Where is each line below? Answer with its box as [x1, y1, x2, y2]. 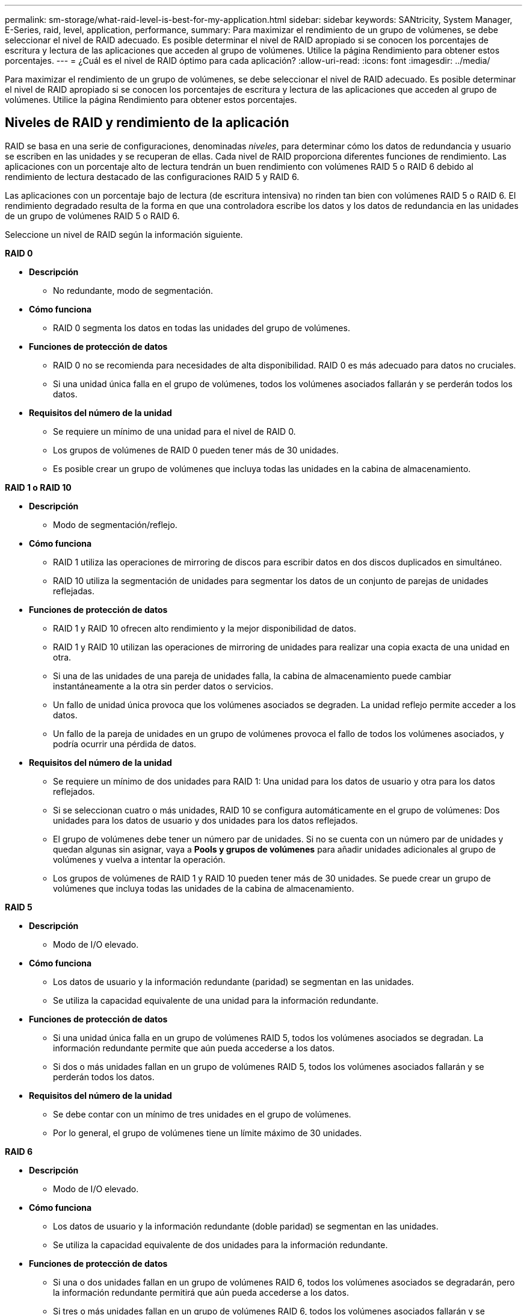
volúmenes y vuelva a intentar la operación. [53, 854, 226, 865]
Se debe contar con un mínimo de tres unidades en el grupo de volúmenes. [53, 1108, 351, 1119]
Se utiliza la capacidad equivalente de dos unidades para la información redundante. [53, 1239, 388, 1250]
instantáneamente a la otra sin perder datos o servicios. [53, 680, 274, 691]
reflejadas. [53, 585, 95, 596]
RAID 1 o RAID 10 [5, 482, 72, 493]
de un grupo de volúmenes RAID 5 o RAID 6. [5, 210, 180, 221]
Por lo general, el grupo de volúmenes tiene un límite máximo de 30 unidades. [53, 1127, 362, 1138]
